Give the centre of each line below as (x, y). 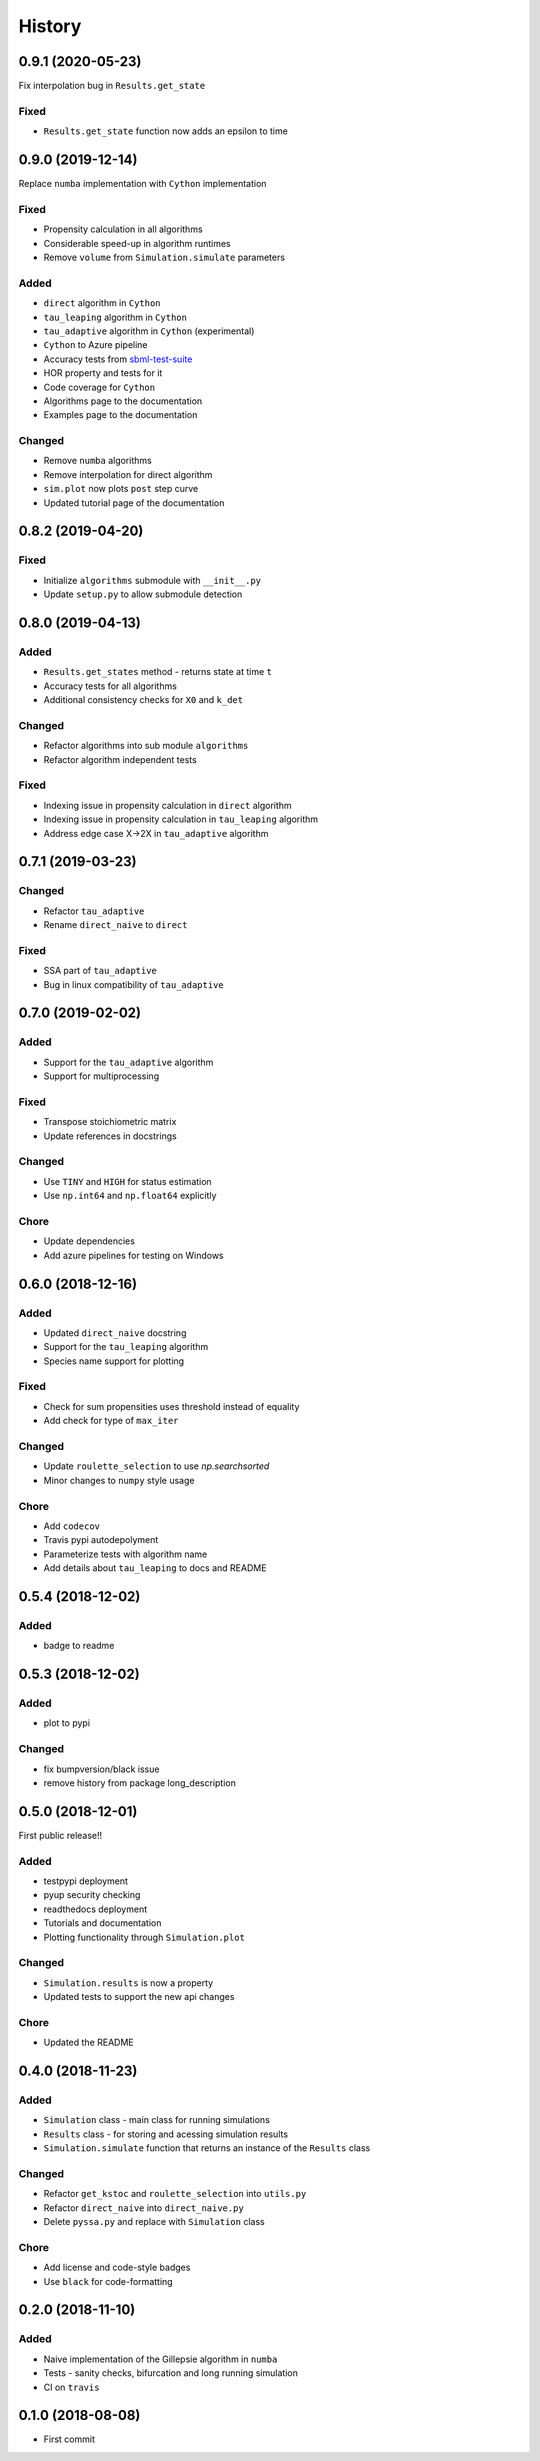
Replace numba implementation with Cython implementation (142, 184)
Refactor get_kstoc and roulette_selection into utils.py (175, 2194)
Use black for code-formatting (108, 2281)
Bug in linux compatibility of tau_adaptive (133, 984)
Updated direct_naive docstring (115, 1332)
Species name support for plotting (114, 1361)
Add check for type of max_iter (111, 1421)
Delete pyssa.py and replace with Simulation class (154, 2222)
